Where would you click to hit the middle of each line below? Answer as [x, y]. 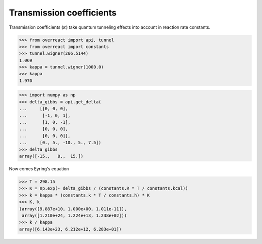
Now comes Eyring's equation [39, 169]
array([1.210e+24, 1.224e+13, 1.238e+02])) [74, 215]
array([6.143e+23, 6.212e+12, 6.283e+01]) [70, 229]
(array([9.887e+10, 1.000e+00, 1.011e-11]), [73, 209]
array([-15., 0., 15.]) [51, 156]
